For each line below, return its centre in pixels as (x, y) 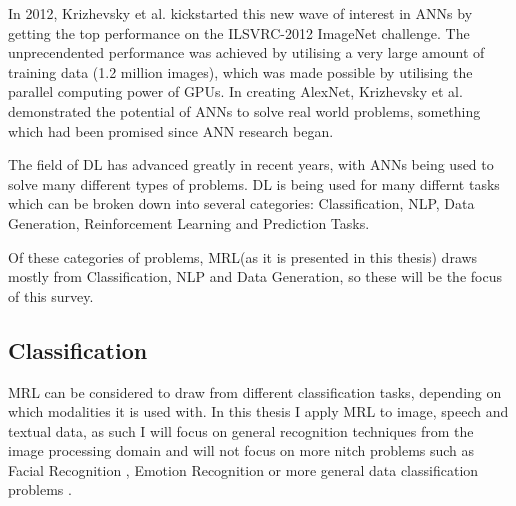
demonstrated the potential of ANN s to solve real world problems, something (244, 110)
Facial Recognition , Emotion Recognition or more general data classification (243, 469)
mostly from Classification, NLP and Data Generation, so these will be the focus (255, 276)
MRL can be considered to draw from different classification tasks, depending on (255, 391)
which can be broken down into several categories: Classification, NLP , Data (241, 203)
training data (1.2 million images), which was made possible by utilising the (240, 71)
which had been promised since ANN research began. (171, 130)
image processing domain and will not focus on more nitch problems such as (241, 450)
